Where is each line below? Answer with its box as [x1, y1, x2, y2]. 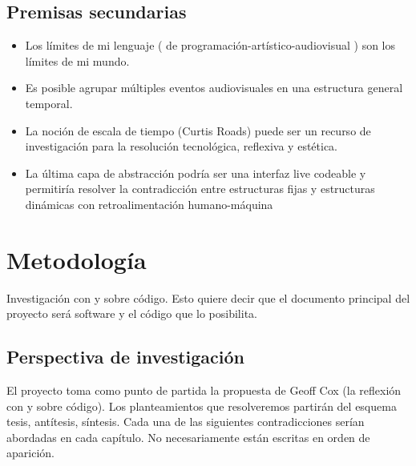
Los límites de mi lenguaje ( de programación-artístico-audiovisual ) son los [25, 37, 395, 54]
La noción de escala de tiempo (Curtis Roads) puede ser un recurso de [25, 122, 371, 139]
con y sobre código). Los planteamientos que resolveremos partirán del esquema [6, 397, 397, 414]
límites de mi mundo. [25, 52, 130, 69]
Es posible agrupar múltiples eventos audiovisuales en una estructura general [25, 79, 403, 96]
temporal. [25, 94, 73, 111]
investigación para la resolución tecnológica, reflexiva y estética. [25, 138, 338, 155]
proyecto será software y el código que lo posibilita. [6, 305, 257, 322]
